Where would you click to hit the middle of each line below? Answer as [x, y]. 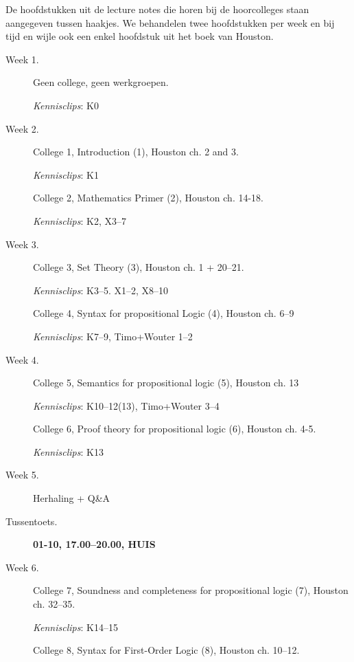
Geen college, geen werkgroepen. [101, 82]
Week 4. [22, 359]
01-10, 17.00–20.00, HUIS [94, 544]
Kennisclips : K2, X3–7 [80, 220]
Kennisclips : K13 [68, 451]
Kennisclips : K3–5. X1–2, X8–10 [101, 290]
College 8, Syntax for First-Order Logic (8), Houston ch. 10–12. [166, 650]
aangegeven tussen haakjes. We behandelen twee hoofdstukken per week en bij [170, 22]
